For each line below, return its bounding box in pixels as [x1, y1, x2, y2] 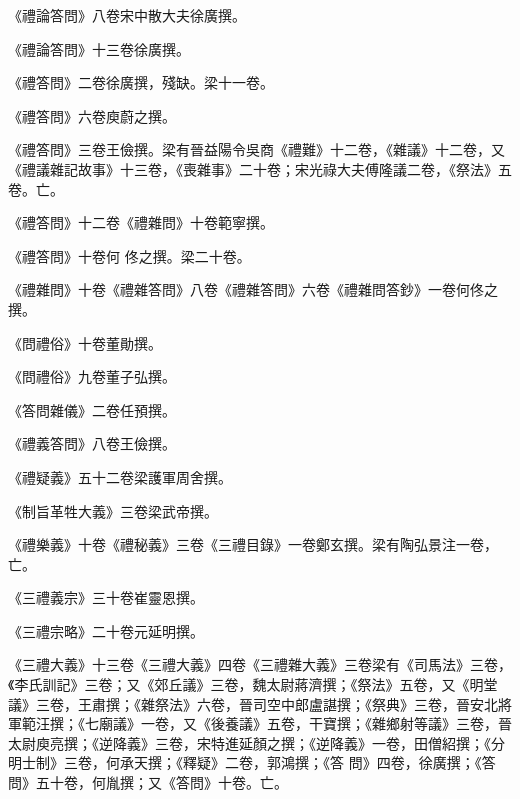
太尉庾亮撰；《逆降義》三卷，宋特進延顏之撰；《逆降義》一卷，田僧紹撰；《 [8, 732, 491, 753]
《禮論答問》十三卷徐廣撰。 [8, 38, 190, 59]
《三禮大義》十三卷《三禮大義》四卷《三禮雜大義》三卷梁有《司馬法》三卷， [8, 654, 512, 675]
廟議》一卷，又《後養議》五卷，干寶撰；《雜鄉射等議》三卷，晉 [98, 713, 512, 734]
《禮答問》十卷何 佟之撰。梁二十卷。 [8, 245, 251, 266]
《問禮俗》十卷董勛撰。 [8, 332, 162, 353]
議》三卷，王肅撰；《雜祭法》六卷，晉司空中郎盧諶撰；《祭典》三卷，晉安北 [8, 693, 498, 714]
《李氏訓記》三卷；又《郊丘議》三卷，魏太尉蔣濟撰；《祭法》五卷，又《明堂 [8, 674, 498, 695]
